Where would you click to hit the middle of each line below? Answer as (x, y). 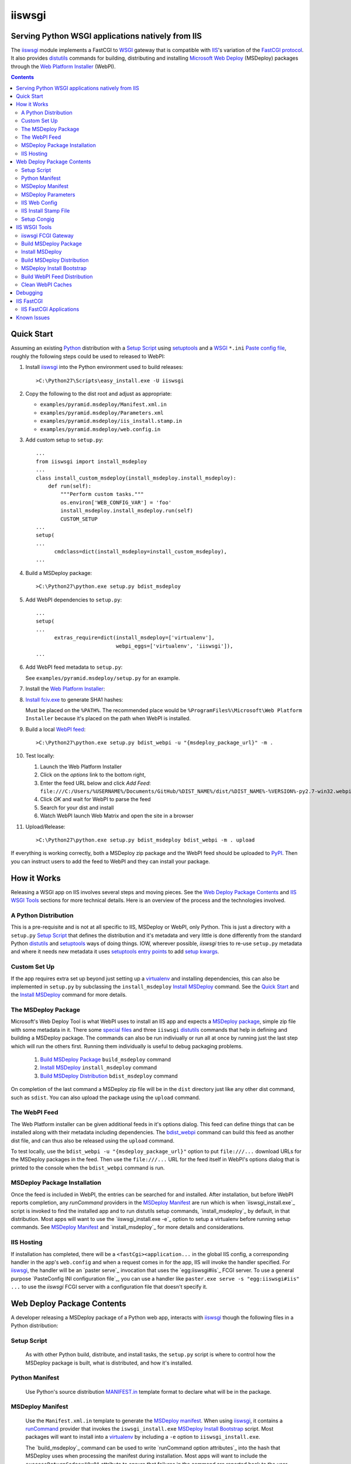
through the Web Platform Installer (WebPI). (63, 66)
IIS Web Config (39, 203)
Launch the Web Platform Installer (81, 767)
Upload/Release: (45, 826)
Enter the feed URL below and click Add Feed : (96, 783)
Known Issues (33, 317)
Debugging (30, 293)
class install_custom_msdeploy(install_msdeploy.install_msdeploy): (136, 478)
